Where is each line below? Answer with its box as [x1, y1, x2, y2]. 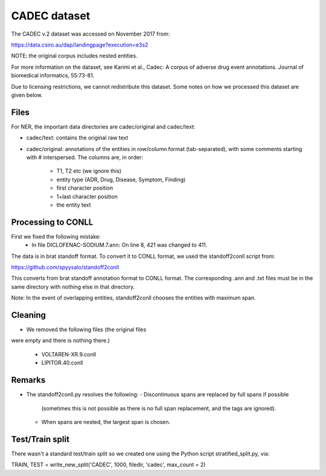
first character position [56, 184, 113, 191]
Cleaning [11, 310, 46, 320]
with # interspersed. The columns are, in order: [26, 153, 143, 161]
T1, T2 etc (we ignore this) [56, 167, 122, 175]
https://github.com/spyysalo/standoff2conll [11, 263, 120, 271]
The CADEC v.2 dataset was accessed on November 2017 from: [11, 30, 170, 37]
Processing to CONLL [11, 217, 94, 227]
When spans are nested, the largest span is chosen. [41, 418, 171, 425]
